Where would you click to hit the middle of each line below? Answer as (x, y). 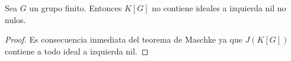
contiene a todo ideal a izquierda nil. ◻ (77, 51)
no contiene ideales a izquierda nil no (219, 8)
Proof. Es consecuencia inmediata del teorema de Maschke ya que (124, 39)
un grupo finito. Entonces (76, 8)
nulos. (15, 19)
